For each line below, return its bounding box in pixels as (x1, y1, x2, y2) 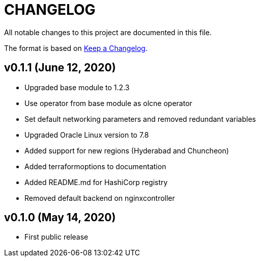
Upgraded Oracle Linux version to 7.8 (24, 130, 149, 139)
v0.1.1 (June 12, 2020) (4, 61, 116, 74)
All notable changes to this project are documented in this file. (4, 28, 212, 37)
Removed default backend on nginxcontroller (24, 193, 175, 202)
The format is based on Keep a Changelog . (4, 43, 148, 53)
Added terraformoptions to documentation (24, 162, 166, 171)
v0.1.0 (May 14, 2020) (4, 211, 116, 224)
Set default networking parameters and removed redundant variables (24, 114, 256, 123)
